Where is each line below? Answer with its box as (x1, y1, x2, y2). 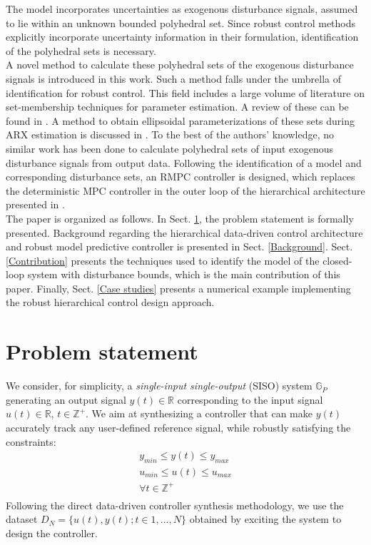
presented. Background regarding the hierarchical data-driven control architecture (6, 225, 363, 240)
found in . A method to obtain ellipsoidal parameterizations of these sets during (6, 113, 355, 128)
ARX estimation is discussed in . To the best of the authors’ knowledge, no (6, 127, 335, 142)
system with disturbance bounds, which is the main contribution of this (27, 267, 340, 282)
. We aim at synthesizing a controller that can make (86, 406, 312, 421)
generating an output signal (6, 392, 126, 407)
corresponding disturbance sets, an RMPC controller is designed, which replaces (6, 169, 355, 184)
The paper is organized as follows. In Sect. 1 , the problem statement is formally (6, 210, 354, 225)
